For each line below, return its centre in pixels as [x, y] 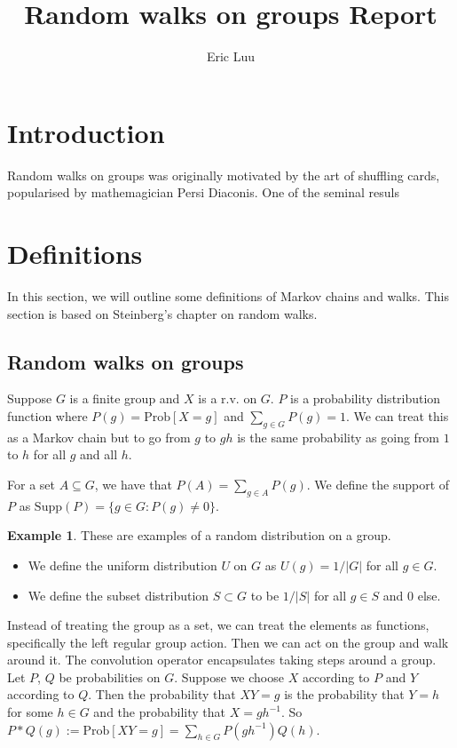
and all [99, 454]
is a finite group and [125, 398]
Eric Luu [231, 56]
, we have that [133, 484]
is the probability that [344, 694]
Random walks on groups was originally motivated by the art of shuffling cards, [224, 175]
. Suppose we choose [229, 676]
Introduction [86, 132]
